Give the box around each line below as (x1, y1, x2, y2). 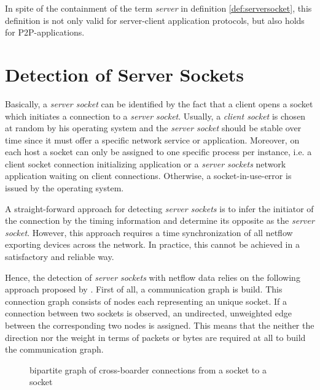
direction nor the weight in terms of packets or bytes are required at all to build (5, 331, 306, 343)
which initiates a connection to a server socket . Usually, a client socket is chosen (5, 109, 306, 122)
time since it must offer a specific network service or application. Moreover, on (5, 133, 300, 146)
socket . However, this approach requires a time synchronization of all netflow (5, 226, 293, 239)
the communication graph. (5, 343, 104, 356)
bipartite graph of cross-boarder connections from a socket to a (29, 363, 267, 376)
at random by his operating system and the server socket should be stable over (5, 121, 302, 134)
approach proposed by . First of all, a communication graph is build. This (5, 283, 283, 296)
